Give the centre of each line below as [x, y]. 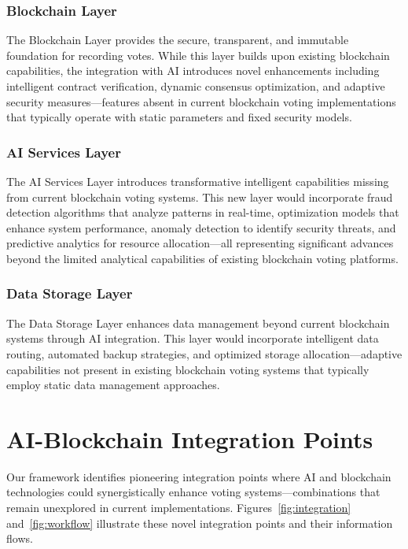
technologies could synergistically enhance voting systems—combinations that [193, 492]
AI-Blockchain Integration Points [190, 438]
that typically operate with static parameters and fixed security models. [179, 117]
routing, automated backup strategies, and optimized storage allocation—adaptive [204, 353]
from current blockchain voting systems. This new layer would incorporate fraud [200, 197]
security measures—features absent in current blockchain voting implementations [201, 101]
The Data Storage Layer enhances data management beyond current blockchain [198, 323]
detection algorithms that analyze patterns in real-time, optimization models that [203, 212]
